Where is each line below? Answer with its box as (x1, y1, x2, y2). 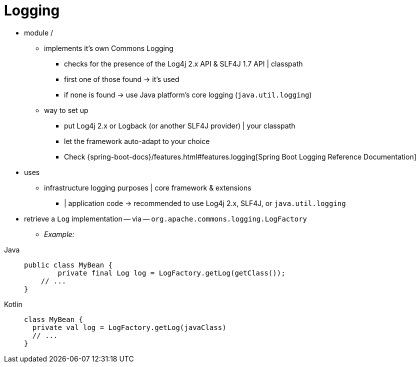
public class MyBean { (24, 260, 113, 269)
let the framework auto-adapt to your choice (64, 136, 210, 145)
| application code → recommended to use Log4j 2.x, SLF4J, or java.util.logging (64, 198, 346, 207)
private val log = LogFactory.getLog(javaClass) (32, 323, 226, 331)
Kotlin (4, 299, 22, 308)
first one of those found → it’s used (64, 74, 179, 83)
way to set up (44, 105, 88, 114)
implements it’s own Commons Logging (44, 43, 173, 52)
